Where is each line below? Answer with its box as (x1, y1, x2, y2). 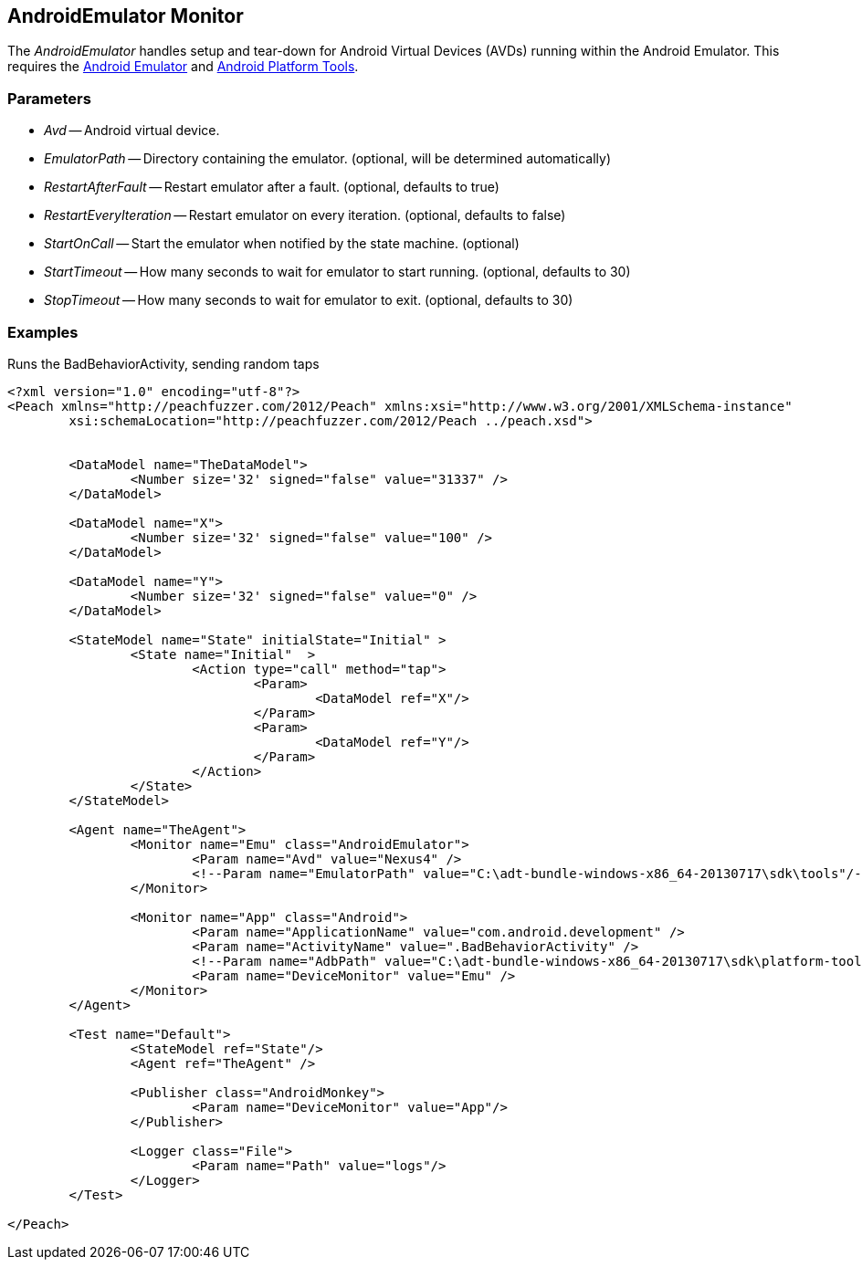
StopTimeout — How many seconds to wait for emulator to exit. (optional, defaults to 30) (44, 292, 573, 309)
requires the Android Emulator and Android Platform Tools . (7, 58, 359, 75)
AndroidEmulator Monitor (7, 5, 244, 27)
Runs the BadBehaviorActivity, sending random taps (7, 355, 320, 372)
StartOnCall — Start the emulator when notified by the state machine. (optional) (44, 236, 520, 252)
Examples (7, 322, 79, 341)
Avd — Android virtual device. (44, 122, 220, 139)
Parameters (7, 89, 91, 108)
